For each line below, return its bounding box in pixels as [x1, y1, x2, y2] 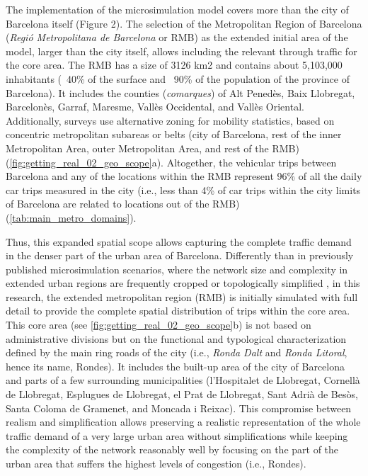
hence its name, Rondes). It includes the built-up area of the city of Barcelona [6, 358, 345, 373]
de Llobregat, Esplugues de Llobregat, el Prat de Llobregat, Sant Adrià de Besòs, [6, 387, 358, 402]
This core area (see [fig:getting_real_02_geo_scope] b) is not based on [6, 317, 311, 332]
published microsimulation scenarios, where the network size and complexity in [6, 261, 348, 276]
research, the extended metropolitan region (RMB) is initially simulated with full [6, 289, 358, 304]
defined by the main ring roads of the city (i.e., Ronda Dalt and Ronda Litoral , [6, 345, 347, 360]
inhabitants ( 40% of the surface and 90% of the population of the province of [6, 71, 350, 86]
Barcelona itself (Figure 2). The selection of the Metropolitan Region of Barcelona [6, 16, 362, 30]
